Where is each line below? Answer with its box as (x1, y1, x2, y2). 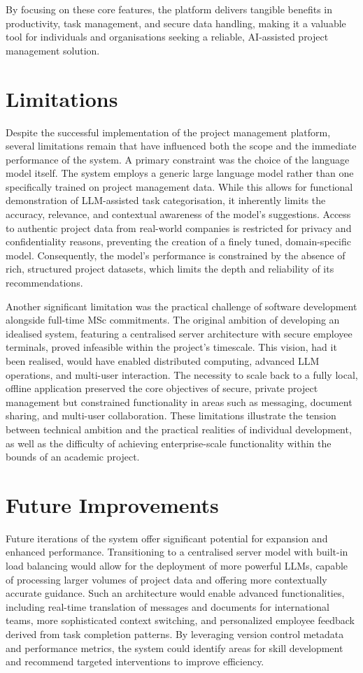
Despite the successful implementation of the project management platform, (6, 124, 331, 139)
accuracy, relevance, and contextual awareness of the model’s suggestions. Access (6, 207, 351, 222)
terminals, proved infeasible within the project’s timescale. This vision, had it (6, 340, 337, 354)
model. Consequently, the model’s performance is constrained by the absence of (6, 247, 346, 262)
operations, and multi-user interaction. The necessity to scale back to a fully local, (6, 367, 358, 382)
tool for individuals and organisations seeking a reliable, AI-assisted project (6, 29, 329, 44)
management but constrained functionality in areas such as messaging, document (6, 394, 353, 409)
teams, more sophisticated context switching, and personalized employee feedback (6, 613, 355, 628)
